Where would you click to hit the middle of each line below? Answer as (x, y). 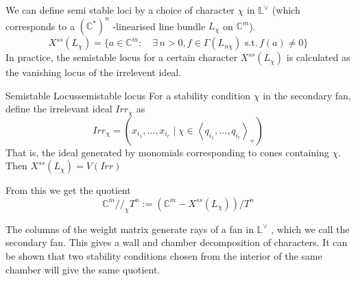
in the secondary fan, (307, 95)
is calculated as (318, 57)
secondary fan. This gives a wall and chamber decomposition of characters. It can (177, 242)
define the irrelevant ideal (59, 109)
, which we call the (310, 229)
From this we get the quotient (68, 190)
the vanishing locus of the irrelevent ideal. (94, 72)
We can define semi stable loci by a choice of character (120, 10)
